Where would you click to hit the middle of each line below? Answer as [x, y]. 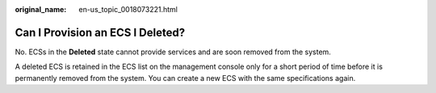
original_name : [41, 9]
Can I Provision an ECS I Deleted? [100, 32]
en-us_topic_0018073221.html [128, 9]
